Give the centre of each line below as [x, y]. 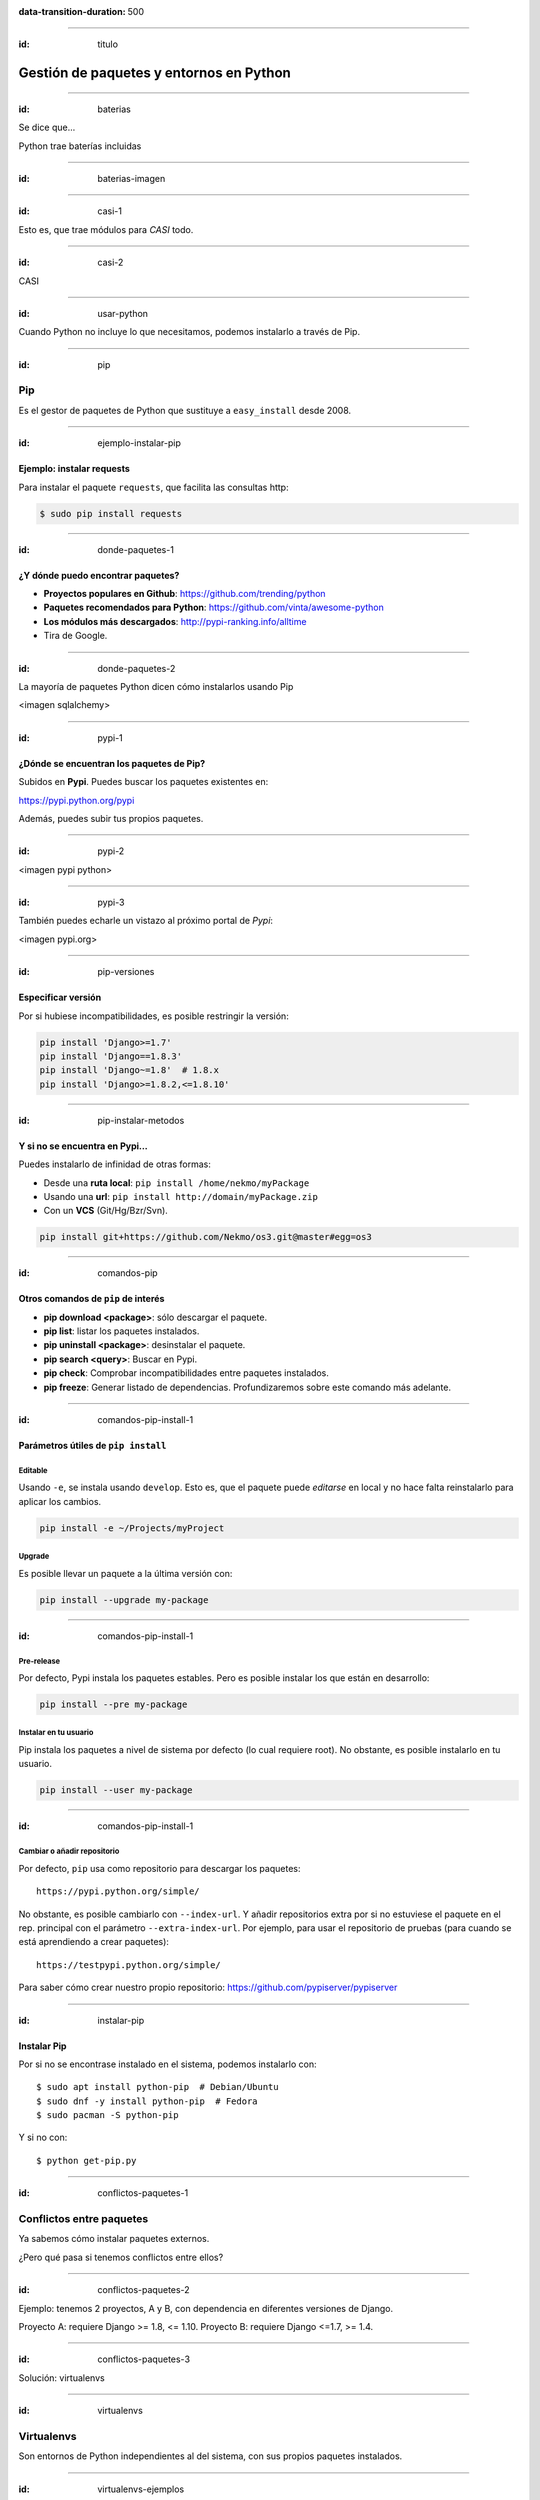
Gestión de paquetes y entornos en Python [155, 73]
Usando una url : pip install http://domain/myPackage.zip [181, 1196]
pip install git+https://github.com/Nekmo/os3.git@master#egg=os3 [205, 1237]
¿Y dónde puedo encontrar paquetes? [99, 575]
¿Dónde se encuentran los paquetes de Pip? [112, 763]
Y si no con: [43, 2137]
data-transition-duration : [72, 11]
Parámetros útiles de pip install [92, 1446]
